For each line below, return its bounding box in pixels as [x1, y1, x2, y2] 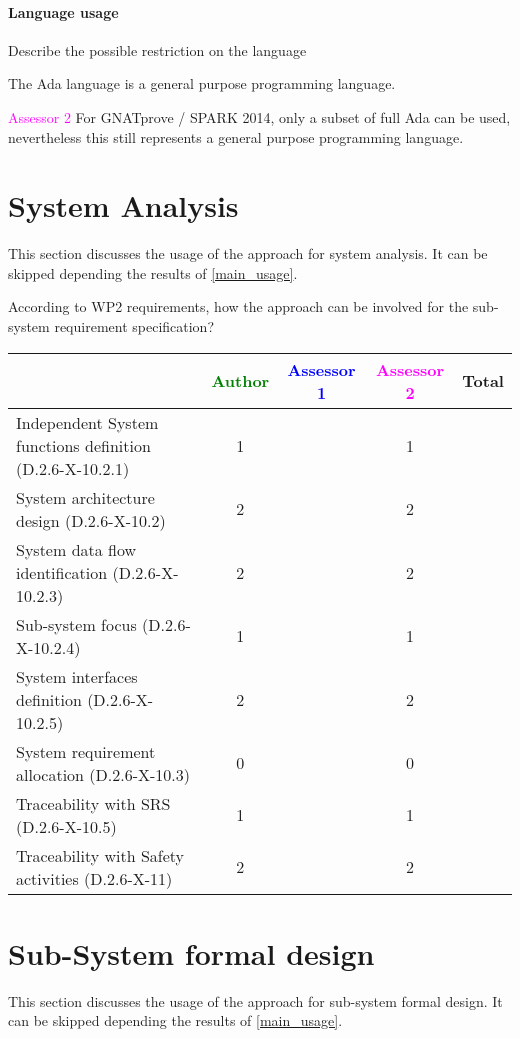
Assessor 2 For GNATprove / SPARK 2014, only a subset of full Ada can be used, [8, 106, 511, 127]
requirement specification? [54, 316, 215, 337]
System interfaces [16, 664, 138, 688]
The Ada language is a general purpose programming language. [8, 73, 396, 94]
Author [211, 369, 270, 393]
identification [16, 560, 108, 584]
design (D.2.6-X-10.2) [16, 508, 166, 532]
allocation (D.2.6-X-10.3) [16, 762, 191, 786]
